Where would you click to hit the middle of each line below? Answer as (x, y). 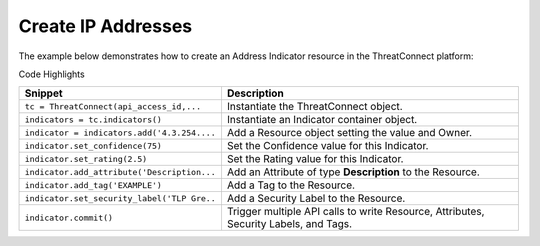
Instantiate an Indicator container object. (322, 120)
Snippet (44, 93)
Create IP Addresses (105, 26)
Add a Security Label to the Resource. (316, 198)
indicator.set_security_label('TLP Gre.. (120, 198)
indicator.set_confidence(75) (93, 145)
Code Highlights (51, 74)
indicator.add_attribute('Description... (120, 171)
